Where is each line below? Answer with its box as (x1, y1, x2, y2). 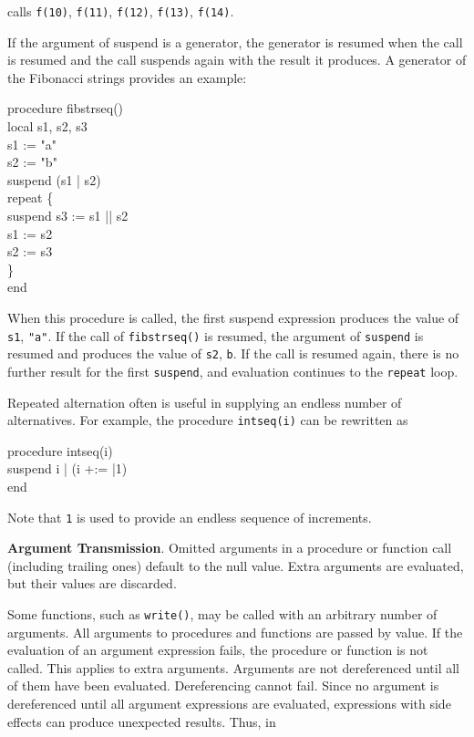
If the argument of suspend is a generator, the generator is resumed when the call (7, 32, 463, 51)
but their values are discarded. (7, 574, 177, 593)
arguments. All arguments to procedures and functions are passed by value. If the (7, 622, 463, 641)
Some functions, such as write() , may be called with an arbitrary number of (7, 605, 438, 623)
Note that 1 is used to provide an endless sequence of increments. (7, 507, 372, 526)
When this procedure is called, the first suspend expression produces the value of (7, 307, 459, 327)
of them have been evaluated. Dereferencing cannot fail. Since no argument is (7, 676, 439, 695)
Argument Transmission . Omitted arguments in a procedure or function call (7, 538, 452, 557)
